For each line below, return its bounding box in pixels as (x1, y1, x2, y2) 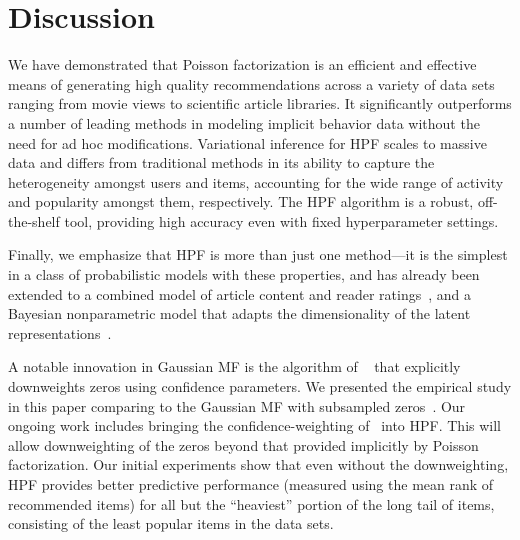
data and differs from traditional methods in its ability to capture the (8, 152, 435, 173)
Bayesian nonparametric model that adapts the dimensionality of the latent (8, 303, 471, 324)
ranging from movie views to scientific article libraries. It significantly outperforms (8, 93, 512, 114)
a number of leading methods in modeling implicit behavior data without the (8, 112, 480, 133)
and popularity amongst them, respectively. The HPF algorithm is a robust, (8, 191, 474, 212)
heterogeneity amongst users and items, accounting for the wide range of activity (8, 171, 504, 192)
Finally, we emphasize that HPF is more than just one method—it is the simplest (8, 244, 508, 265)
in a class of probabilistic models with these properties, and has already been (8, 264, 480, 285)
